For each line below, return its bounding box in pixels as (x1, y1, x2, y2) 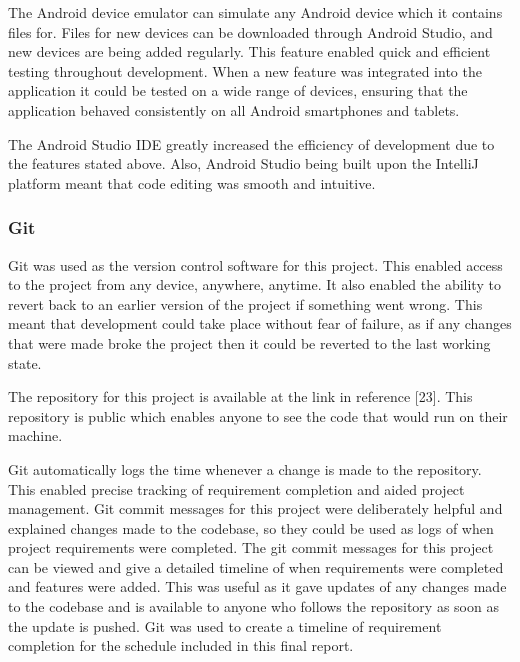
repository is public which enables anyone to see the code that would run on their (8, 405, 508, 426)
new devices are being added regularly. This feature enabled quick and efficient (8, 41, 491, 62)
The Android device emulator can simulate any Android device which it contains (8, 2, 503, 22)
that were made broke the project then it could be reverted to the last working (8, 332, 491, 353)
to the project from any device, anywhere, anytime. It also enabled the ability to (8, 274, 501, 295)
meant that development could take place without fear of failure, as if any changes (8, 313, 512, 334)
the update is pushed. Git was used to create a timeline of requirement (8, 615, 442, 636)
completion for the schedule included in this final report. (8, 635, 354, 656)
